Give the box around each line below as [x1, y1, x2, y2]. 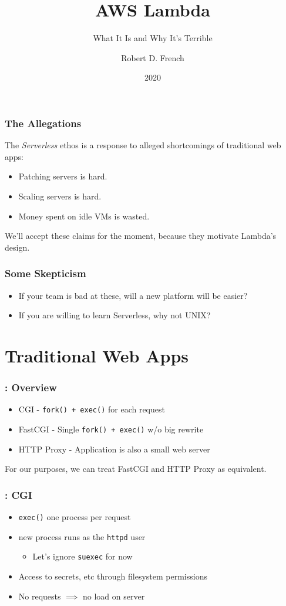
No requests [18, 590, 61, 602]
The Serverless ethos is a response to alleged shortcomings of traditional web [5, 139, 281, 151]
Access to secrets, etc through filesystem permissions [18, 570, 207, 582]
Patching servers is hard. [18, 170, 107, 182]
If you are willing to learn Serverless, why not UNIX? [18, 309, 211, 321]
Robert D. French [121, 51, 184, 64]
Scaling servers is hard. [18, 189, 102, 202]
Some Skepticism [5, 266, 86, 281]
